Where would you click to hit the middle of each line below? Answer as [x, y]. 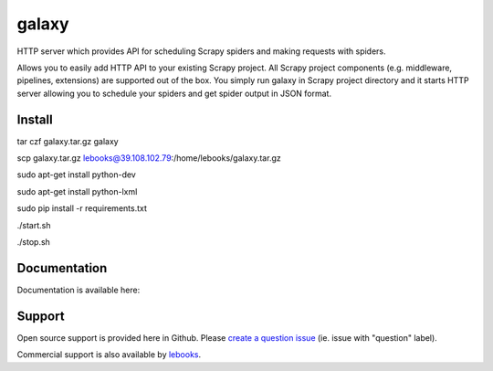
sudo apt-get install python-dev [76, 175]
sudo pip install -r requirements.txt [82, 208]
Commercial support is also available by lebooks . [109, 355]
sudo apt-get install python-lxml [77, 191]
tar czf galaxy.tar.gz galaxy [68, 141]
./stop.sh [33, 241]
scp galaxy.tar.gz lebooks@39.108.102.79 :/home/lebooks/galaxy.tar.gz [149, 158]
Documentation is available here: [79, 290]
